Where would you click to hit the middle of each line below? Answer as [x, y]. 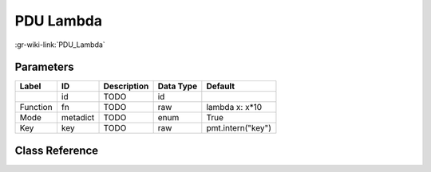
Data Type [178, 86]
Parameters [44, 67]
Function [36, 107]
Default [221, 86]
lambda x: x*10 [234, 107]
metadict [78, 118]
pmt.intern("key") [239, 128]
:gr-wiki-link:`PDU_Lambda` [60, 45]
